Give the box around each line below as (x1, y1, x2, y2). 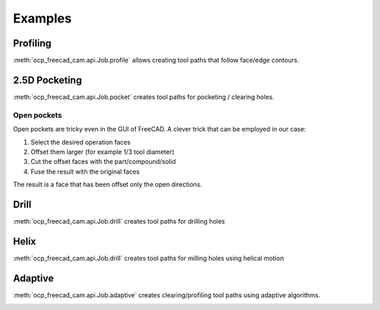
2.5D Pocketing (13, 74, 82, 86)
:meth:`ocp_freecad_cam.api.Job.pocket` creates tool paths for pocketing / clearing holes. (13, 92, 274, 101)
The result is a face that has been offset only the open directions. (13, 180, 203, 189)
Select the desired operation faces (30, 138, 131, 146)
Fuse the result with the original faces (30, 167, 140, 176)
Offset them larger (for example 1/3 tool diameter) (30, 148, 175, 156)
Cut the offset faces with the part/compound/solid (30, 157, 176, 166)
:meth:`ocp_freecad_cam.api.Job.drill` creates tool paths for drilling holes (13, 217, 225, 225)
